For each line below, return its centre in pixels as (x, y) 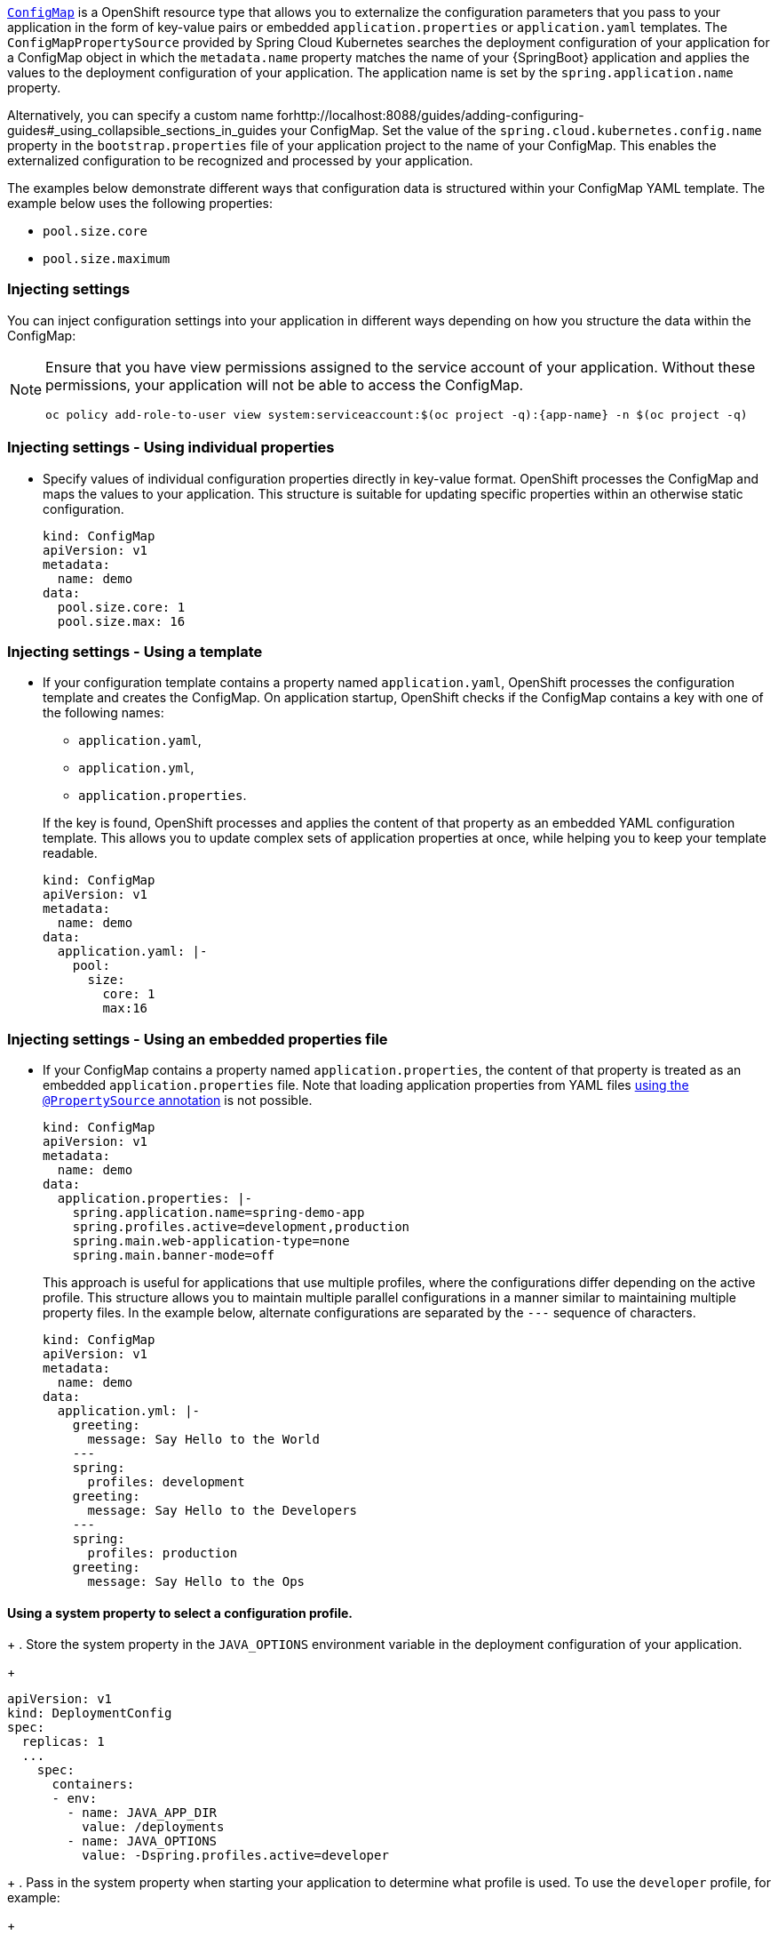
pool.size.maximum (107, 259)
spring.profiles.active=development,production (241, 1227)
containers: (93, 1785)
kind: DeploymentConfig (90, 1713)
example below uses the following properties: (140, 203)
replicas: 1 (63, 1742)
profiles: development (166, 1482)
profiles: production (163, 1553)
